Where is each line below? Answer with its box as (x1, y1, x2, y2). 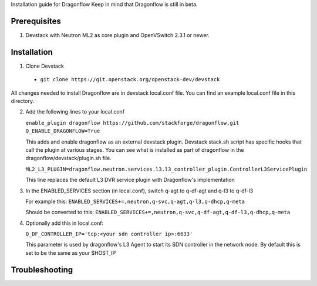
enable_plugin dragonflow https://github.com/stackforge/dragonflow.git (25, 119, 240, 126)
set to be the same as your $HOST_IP (25, 249, 116, 256)
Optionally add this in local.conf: (25, 220, 104, 227)
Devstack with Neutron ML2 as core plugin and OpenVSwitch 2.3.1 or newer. (25, 31, 210, 38)
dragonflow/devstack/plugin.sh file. (25, 155, 112, 162)
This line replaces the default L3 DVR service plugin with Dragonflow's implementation (25, 177, 235, 184)
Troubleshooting (11, 265, 73, 275)
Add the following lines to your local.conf (25, 108, 125, 115)
